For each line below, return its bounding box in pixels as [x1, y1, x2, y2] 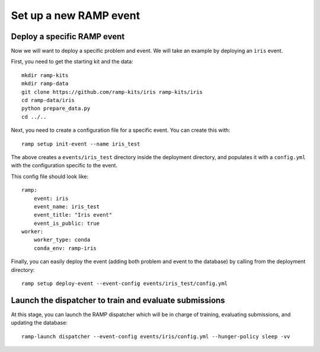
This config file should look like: [11, 173, 89, 180]
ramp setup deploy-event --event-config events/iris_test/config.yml [21, 280, 228, 287]
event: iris [33, 195, 69, 202]
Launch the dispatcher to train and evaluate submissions [11, 295, 225, 305]
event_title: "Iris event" [33, 211, 113, 218]
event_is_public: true [33, 220, 100, 227]
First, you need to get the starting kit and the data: [11, 58, 133, 65]
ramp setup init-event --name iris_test [21, 140, 140, 147]
